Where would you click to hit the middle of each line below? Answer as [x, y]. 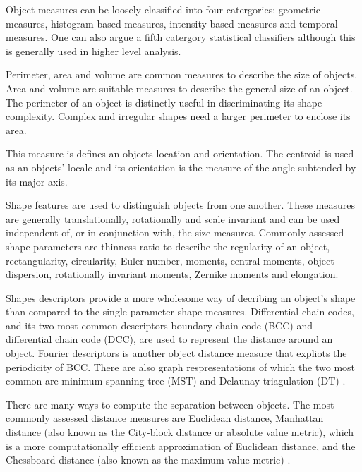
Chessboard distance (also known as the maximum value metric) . [148, 460]
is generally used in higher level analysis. [93, 50]
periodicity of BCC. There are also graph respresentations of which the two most [181, 367]
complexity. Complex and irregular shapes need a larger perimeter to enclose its [178, 116]
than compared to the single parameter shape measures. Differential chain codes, [180, 311]
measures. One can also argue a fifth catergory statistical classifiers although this [181, 37]
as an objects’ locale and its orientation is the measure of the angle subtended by [181, 167]
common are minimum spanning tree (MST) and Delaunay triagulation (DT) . [176, 381]
